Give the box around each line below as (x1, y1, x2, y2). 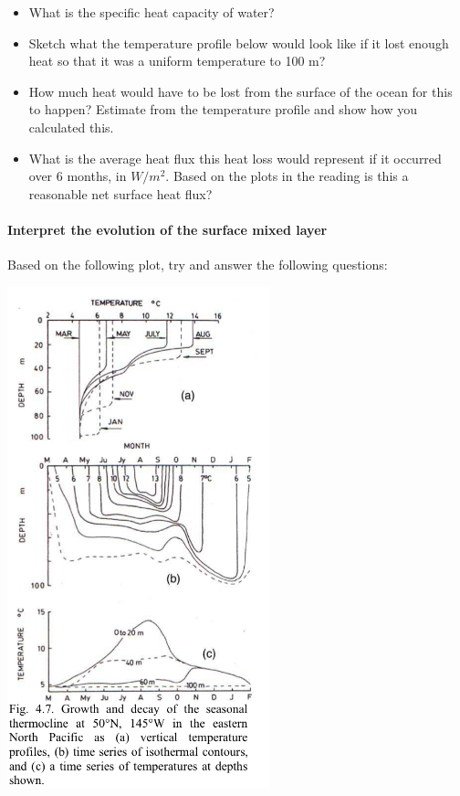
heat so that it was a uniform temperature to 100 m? (28, 51, 326, 70)
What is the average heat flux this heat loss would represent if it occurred (28, 148, 442, 167)
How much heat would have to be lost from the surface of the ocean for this (28, 81, 453, 101)
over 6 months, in (28, 166, 127, 186)
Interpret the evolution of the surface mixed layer (7, 219, 328, 239)
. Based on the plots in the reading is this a (165, 166, 409, 186)
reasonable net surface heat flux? (28, 184, 213, 203)
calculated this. (28, 117, 114, 136)
